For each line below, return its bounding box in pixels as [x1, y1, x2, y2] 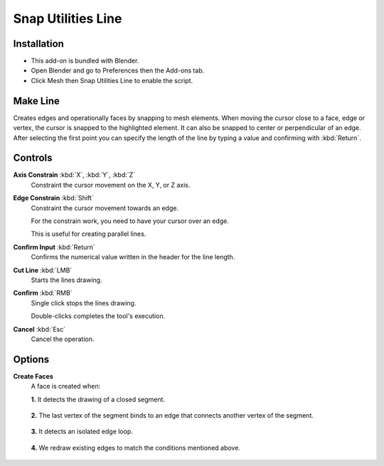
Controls [13, 152, 53, 164]
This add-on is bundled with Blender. [31, 57, 139, 65]
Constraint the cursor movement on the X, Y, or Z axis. [31, 180, 191, 189]
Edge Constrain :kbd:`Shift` [13, 194, 94, 202]
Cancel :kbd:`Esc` [13, 325, 66, 333]
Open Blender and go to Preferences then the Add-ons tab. [31, 66, 205, 75]
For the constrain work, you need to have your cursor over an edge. [31, 217, 229, 225]
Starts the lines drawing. [31, 276, 102, 284]
